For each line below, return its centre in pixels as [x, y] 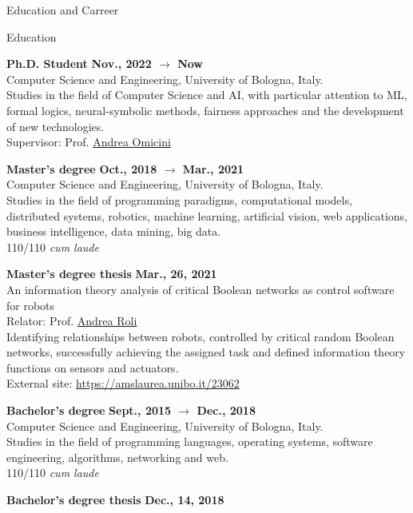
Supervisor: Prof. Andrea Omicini [89, 142]
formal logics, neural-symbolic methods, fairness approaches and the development [205, 110]
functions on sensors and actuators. [93, 367]
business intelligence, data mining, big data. [114, 231]
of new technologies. [56, 126]
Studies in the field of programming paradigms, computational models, [179, 199]
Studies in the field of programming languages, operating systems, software [190, 441]
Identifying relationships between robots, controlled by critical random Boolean [201, 336]
